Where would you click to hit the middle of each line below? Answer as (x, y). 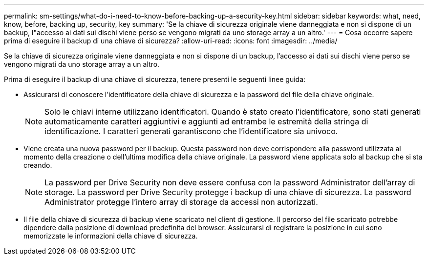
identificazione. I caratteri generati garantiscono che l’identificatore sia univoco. (191, 131)
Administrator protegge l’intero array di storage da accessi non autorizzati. (181, 202)
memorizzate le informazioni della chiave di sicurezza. (111, 236)
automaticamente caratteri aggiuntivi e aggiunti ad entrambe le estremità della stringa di (206, 121)
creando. (38, 165)
